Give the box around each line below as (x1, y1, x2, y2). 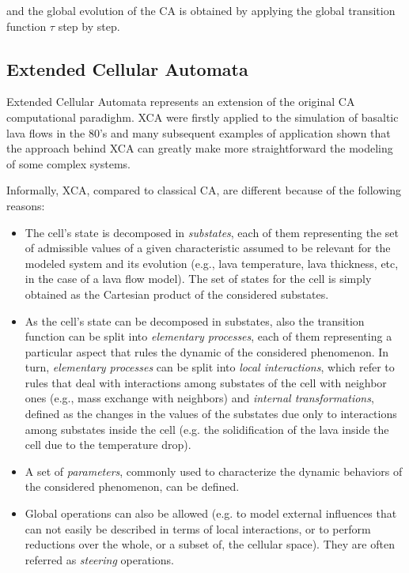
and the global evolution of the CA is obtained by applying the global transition (6, 2, 396, 18)
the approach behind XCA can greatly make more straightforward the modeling (6, 140, 393, 156)
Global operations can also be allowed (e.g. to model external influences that (25, 505, 397, 522)
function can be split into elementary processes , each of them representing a (25, 328, 392, 345)
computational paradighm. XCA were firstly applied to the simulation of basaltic (6, 108, 399, 125)
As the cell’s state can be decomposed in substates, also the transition (25, 312, 365, 329)
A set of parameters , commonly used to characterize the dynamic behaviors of (25, 462, 403, 479)
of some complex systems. (6, 155, 131, 172)
